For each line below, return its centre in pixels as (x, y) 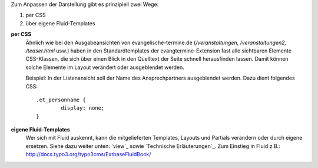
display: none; (83, 108)
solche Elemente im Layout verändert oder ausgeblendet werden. (105, 67)
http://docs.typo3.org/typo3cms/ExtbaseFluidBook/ (88, 154)
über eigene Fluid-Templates (60, 23)
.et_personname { (61, 100)
